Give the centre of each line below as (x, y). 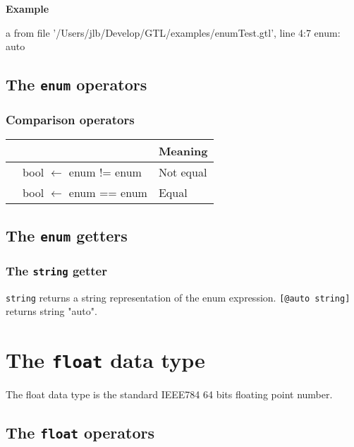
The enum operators (77, 84)
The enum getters (67, 235)
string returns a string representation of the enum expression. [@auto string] (178, 297)
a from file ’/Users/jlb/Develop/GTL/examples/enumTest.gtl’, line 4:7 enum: (173, 32)
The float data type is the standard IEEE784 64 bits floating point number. (169, 394)
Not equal (183, 172)
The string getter (56, 270)
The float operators (80, 432)
